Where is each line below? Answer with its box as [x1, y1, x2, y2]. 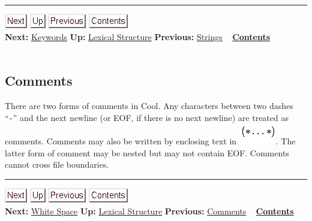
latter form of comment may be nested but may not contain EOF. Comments [5, 146, 289, 159]
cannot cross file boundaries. [5, 158, 109, 171]
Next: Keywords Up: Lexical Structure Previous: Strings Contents [5, 30, 271, 43]
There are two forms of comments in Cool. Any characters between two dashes [5, 99, 293, 111]
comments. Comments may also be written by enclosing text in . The [5, 135, 296, 147]
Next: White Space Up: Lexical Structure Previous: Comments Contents [5, 204, 294, 217]
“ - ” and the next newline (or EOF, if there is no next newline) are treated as [5, 111, 289, 123]
